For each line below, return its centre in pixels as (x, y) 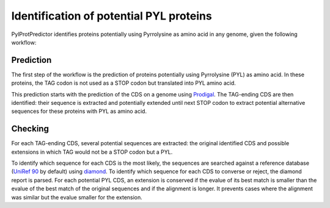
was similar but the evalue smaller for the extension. (77, 197)
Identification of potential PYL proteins (112, 16)
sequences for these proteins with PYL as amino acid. (79, 111)
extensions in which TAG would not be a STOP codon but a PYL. (92, 152)
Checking (30, 129)
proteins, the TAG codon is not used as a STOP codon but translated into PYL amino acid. (124, 83)
